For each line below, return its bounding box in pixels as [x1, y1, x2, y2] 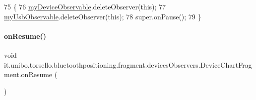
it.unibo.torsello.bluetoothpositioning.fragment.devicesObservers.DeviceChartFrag [4, 59, 252, 70]
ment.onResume [4, 69, 53, 80]
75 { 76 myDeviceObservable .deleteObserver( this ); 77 [4, 1, 166, 11]
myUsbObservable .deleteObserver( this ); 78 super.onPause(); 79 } [4, 11, 201, 21]
